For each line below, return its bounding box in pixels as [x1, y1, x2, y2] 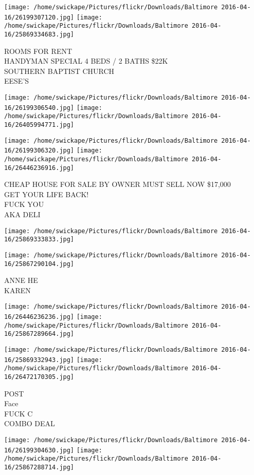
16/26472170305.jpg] [4, 373, 75, 381]
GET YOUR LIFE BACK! [4, 188, 89, 199]
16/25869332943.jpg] [4, 356, 75, 364]
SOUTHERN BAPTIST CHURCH [4, 65, 115, 76]
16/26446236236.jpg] [4, 313, 75, 321]
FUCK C [4, 408, 33, 419]
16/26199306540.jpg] [4, 104, 75, 111]
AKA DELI [4, 209, 41, 220]
